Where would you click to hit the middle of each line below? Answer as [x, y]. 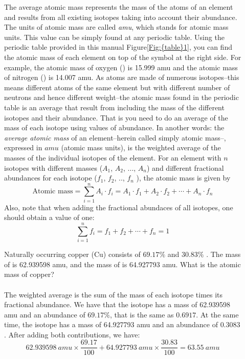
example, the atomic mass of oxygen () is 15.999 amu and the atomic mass [121, 67]
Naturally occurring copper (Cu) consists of [72, 254]
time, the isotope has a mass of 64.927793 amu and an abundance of [111, 324]
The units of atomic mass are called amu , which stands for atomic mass [116, 27]
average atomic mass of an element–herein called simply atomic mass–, [115, 137]
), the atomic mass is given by [183, 178]
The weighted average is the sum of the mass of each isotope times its [114, 294]
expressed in [23, 147]
